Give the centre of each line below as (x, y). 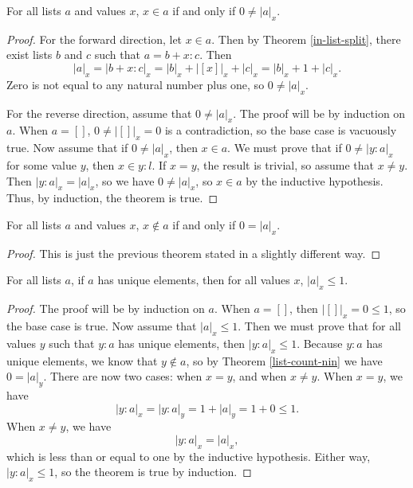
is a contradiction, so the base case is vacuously (281, 130)
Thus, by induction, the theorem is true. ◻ (112, 198)
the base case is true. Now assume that (102, 325)
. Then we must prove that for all (319, 325)
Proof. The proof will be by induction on (106, 308)
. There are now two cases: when (123, 376)
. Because (320, 343)
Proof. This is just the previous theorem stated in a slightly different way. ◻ (194, 253)
